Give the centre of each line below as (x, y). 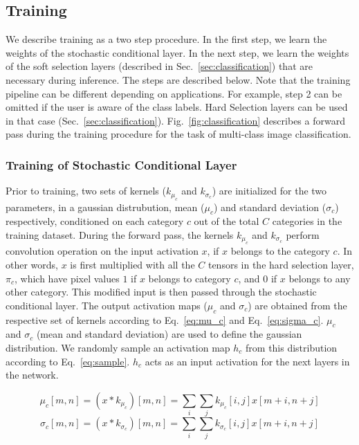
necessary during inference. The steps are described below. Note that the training (178, 79)
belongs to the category (280, 251)
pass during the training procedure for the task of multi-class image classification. (178, 134)
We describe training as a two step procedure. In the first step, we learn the (166, 39)
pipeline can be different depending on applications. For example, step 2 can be (174, 93)
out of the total (227, 221)
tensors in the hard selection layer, (281, 264)
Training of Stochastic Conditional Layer (121, 164)
